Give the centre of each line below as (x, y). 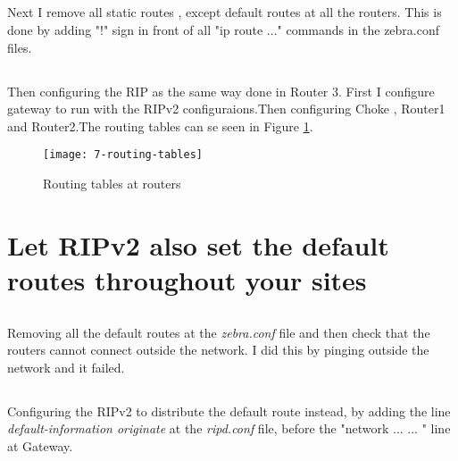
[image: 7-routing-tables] (123, 155)
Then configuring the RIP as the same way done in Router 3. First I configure (221, 91)
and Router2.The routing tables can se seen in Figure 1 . (160, 126)
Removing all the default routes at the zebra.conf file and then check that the (219, 332)
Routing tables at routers (112, 183)
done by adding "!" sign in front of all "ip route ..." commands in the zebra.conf (224, 29)
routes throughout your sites (187, 279)
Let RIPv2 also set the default (198, 244)
